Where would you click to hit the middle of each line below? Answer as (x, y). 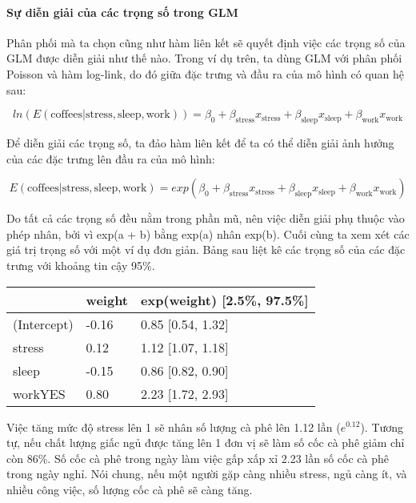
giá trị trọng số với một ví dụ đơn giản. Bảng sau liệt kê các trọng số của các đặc (206, 249)
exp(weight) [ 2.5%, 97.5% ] (225, 300)
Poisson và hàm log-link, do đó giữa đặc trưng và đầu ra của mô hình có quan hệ (206, 73)
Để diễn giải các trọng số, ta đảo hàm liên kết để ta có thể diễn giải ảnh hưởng (200, 142)
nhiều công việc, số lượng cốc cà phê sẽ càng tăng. (130, 489)
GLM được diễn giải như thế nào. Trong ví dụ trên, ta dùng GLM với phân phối (204, 58)
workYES (39, 393)
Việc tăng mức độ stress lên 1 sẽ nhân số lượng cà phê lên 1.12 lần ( (174, 427)
